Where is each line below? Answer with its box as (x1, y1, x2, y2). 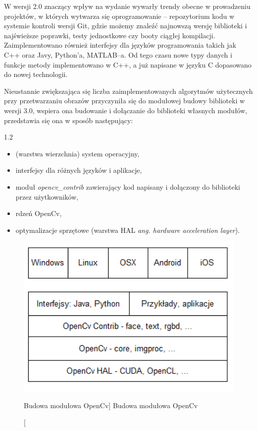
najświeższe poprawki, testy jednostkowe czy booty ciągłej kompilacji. (4, 30, 215, 40)
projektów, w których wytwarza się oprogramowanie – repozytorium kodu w (4, 10, 235, 21)
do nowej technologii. (4, 69, 68, 79)
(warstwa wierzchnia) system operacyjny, (15, 148, 140, 158)
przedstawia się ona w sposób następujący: (4, 115, 133, 125)
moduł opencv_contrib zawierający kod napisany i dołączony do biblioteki (15, 181, 240, 192)
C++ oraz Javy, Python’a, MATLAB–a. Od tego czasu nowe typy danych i (4, 49, 232, 60)
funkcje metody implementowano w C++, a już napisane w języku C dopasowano (4, 59, 252, 70)
